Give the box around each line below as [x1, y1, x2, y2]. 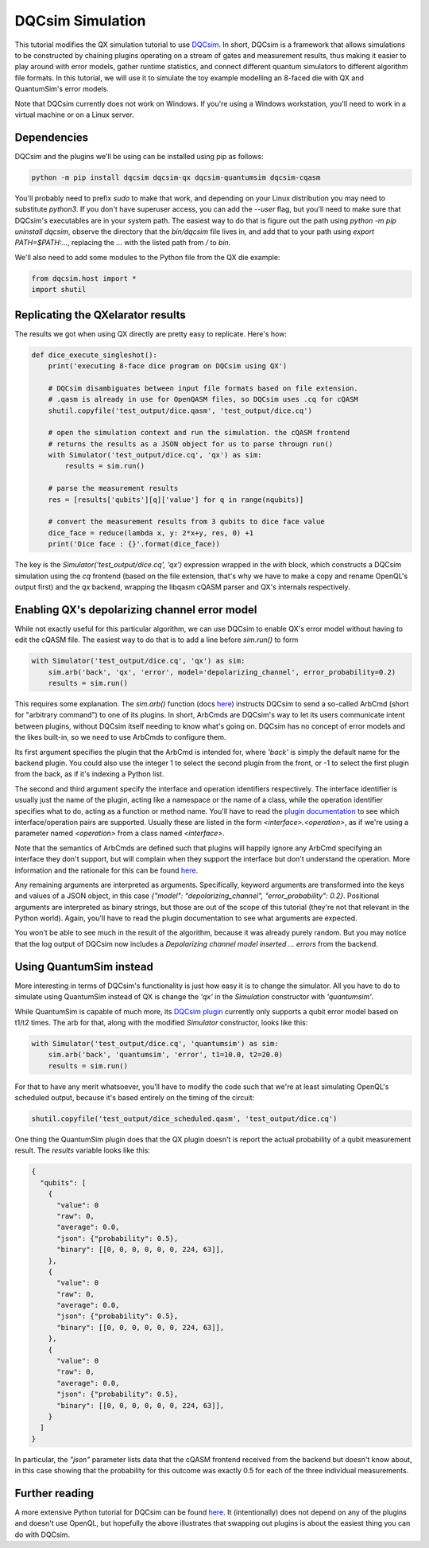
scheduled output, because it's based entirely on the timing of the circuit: [14, 1093, 255, 1103]
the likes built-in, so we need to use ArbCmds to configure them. [14, 733, 226, 742]
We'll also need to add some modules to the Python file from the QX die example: [14, 252, 280, 262]
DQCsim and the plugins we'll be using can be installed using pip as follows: [14, 151, 264, 161]
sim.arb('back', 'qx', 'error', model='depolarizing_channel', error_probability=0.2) [48, 667, 396, 676]
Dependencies [14, 130, 89, 144]
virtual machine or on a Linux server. [14, 110, 134, 119]
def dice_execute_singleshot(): [31, 350, 158, 360]
